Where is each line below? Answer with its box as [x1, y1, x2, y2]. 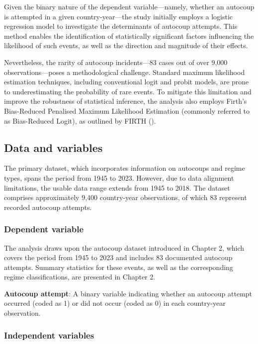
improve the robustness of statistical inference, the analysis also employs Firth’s [4, 96, 247, 106]
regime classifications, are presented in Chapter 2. [4, 272, 156, 282]
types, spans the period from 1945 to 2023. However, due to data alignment [4, 172, 234, 183]
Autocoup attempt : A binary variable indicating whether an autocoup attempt [4, 288, 253, 298]
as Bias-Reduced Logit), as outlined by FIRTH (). [4, 115, 156, 126]
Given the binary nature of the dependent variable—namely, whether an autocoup [4, 1, 255, 11]
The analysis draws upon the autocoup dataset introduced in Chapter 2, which [4, 242, 245, 253]
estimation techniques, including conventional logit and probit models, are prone [4, 76, 249, 87]
